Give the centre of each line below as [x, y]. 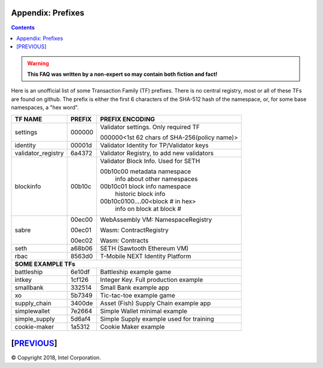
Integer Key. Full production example [151, 280]
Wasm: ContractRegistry [134, 230]
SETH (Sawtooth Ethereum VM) [144, 248]
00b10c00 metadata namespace [145, 171]
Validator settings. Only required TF [150, 127]
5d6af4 [80, 318]
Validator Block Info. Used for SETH [150, 161]
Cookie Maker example [132, 327]
